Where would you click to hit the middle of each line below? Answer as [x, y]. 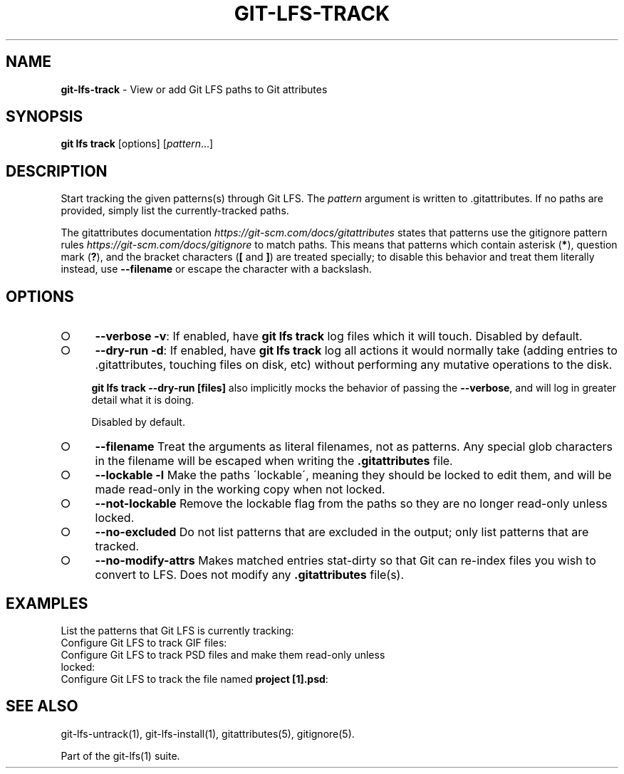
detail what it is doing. [143, 400]
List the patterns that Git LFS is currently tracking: [177, 630]
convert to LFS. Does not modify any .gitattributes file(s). [250, 575]
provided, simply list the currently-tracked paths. [175, 211]
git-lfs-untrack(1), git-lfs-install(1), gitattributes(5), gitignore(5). [208, 733]
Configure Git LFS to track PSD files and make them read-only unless [223, 654]
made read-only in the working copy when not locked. [240, 490]
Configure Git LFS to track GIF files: [144, 642]
